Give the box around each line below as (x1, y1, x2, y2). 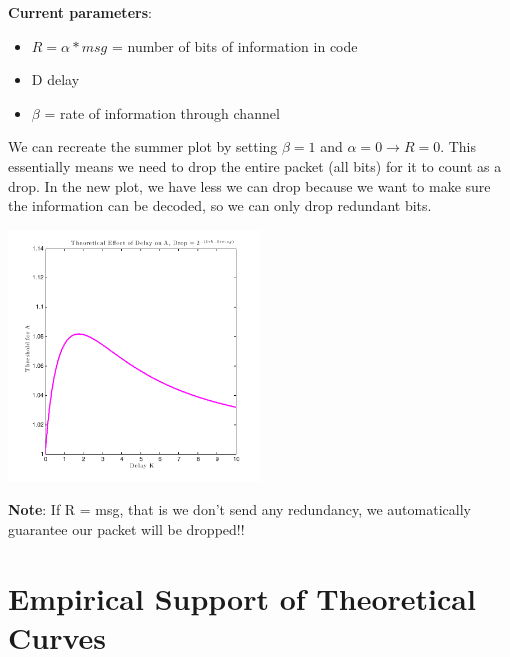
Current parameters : (8, 2, 152, 22)
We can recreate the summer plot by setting (8, 136, 278, 157)
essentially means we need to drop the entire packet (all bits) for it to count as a (8, 155, 502, 176)
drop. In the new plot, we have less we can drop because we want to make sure (8, 175, 491, 196)
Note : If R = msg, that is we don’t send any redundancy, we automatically (8, 499, 471, 520)
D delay (31, 69, 80, 90)
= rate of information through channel (44, 102, 280, 123)
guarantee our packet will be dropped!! (8, 518, 245, 539)
